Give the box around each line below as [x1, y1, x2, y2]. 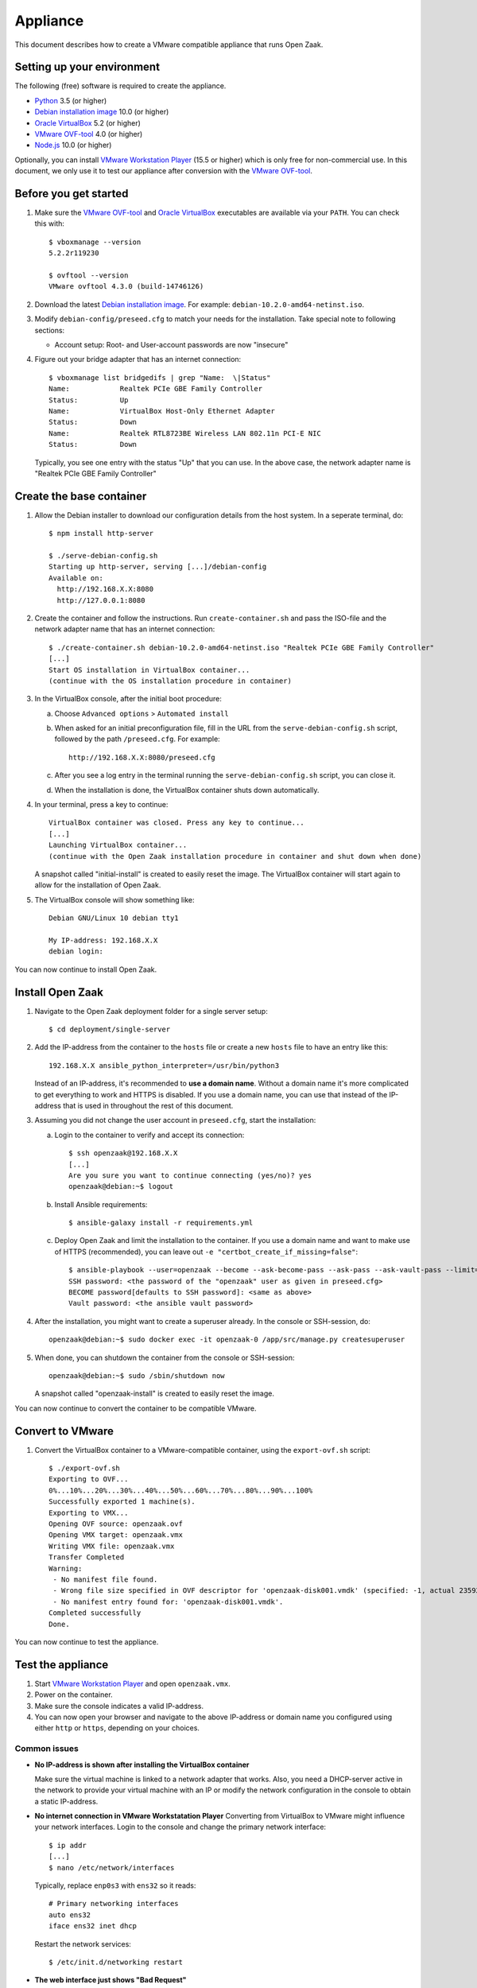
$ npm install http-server [48, 529, 154, 538]
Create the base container [14, 489, 147, 503]
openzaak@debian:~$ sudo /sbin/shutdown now [48, 1371, 226, 1380]
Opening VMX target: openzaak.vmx [48, 1531, 183, 1540]
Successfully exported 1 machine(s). [48, 1497, 196, 1506]
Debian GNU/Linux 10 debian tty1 [48, 914, 179, 922]
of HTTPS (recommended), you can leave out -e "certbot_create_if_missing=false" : [54, 1247, 359, 1256]
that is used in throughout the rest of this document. [62, 1101, 234, 1110]
